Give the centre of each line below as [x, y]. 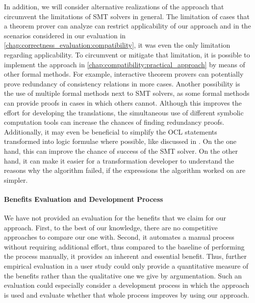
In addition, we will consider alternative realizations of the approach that [114, 6]
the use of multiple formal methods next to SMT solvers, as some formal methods [127, 93]
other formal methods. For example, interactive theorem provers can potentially [124, 74]
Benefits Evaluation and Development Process [84, 199]
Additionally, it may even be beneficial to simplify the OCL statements [111, 131]
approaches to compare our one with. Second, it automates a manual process [119, 237]
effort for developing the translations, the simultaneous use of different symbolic [124, 112]
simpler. [16, 179]
